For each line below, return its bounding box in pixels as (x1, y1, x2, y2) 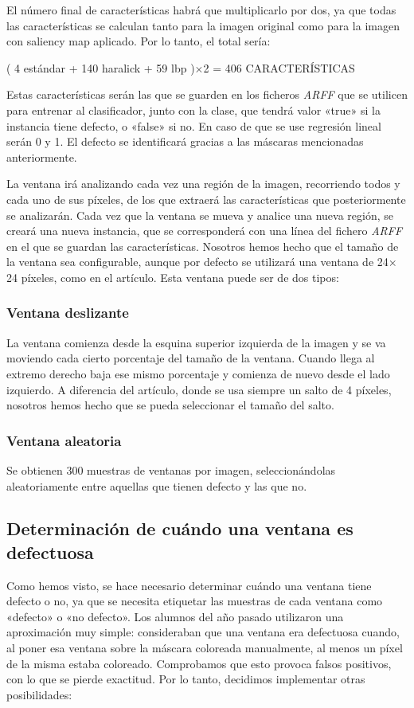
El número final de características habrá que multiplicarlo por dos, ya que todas (6, 2, 396, 18)
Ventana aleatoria (6, 430, 122, 450)
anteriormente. (6, 148, 77, 165)
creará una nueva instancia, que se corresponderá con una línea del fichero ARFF (6, 222, 403, 239)
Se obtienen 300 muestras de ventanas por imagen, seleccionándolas (6, 461, 336, 478)
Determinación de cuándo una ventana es (6, 516, 353, 541)
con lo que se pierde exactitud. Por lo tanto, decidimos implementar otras (6, 671, 365, 687)
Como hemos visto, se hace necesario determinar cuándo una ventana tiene (6, 577, 372, 593)
